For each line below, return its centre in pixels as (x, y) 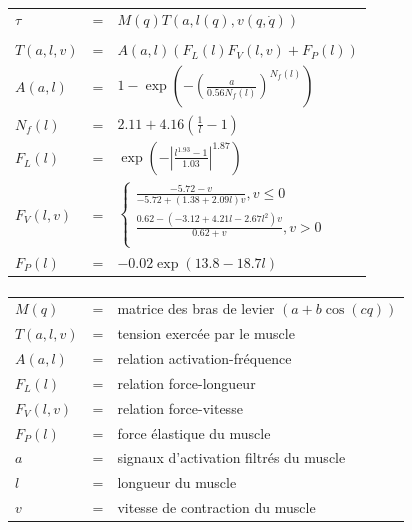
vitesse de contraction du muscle (216, 507)
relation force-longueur (186, 382)
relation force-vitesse (180, 407)
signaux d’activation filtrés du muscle (231, 457)
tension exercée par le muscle (206, 333)
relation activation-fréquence (204, 358)
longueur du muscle (177, 482)
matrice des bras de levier (196, 308)
